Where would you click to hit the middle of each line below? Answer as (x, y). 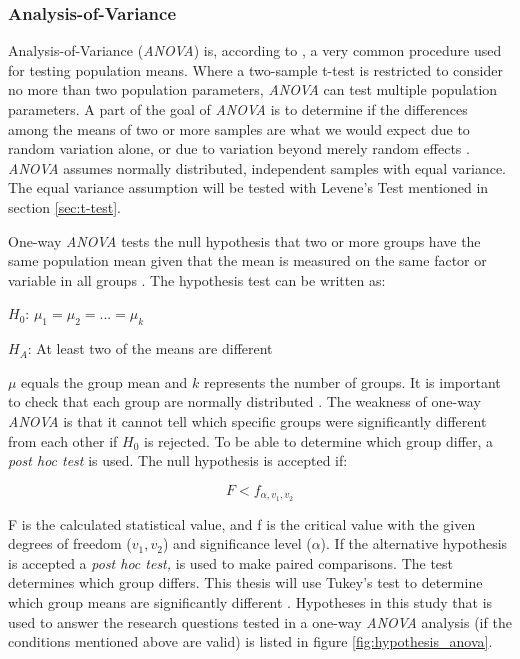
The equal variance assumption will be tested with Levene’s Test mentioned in (248, 187)
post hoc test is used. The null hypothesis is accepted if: (178, 460)
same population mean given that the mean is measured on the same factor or (247, 260)
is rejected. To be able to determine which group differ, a (319, 440)
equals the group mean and (104, 381)
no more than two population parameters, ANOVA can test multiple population (253, 89)
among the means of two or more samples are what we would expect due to (239, 128)
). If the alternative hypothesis (414, 543)
